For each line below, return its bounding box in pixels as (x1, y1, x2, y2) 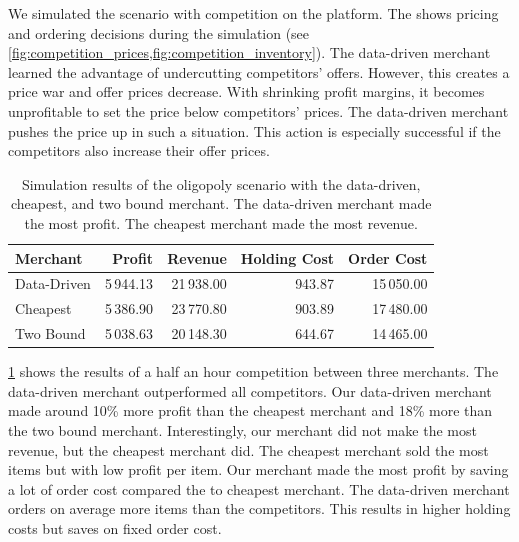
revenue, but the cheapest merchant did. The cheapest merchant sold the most (8, 439, 489, 460)
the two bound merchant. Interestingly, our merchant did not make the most (8, 419, 477, 440)
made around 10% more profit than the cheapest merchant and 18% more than (8, 400, 493, 421)
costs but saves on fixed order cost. (8, 517, 222, 538)
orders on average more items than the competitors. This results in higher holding (8, 498, 511, 519)
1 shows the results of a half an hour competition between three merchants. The (8, 361, 499, 382)
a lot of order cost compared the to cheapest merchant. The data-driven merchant (8, 478, 510, 499)
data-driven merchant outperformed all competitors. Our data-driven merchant (8, 380, 492, 401)
